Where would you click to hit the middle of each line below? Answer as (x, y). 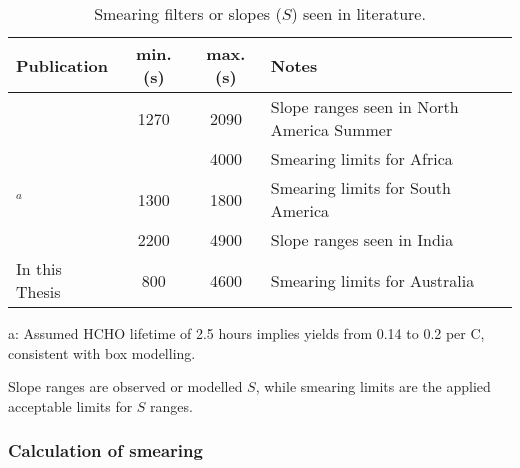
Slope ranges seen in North (364, 106)
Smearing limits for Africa (361, 158)
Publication (62, 65)
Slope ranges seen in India (362, 239)
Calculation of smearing (105, 450)
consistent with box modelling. (102, 352)
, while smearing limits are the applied (373, 386)
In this (39, 268)
